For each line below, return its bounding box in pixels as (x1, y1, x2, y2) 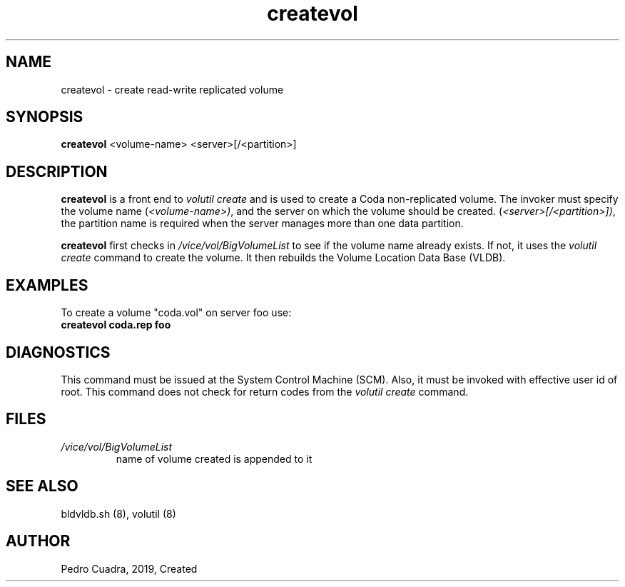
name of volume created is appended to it (116, 452, 312, 465)
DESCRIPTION (6, 162, 108, 181)
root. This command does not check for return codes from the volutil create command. (61, 385, 469, 398)
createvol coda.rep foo (61, 318, 171, 331)
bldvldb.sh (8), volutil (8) (61, 507, 176, 520)
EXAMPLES (6, 276, 88, 294)
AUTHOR (6, 532, 71, 551)
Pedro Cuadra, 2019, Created (61, 562, 198, 575)
